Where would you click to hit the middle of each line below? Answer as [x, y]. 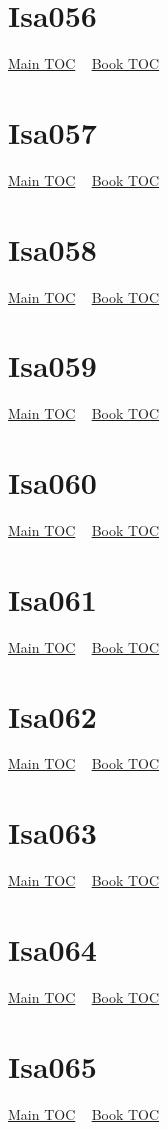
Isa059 [52, 365]
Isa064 [52, 948]
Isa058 [52, 248]
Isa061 [52, 598]
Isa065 [52, 1065]
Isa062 [52, 715]
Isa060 [52, 482]
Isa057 [52, 131]
